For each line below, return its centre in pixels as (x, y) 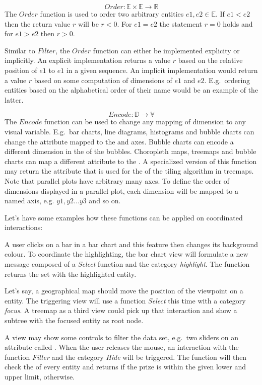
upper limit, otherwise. (40, 376)
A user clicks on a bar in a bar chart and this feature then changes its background (132, 244)
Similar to (20, 50)
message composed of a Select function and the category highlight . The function (127, 264)
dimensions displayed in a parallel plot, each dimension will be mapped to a (121, 190)
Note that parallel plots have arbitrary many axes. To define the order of (117, 180)
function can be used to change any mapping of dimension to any (145, 122)
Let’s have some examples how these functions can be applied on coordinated (124, 217)
